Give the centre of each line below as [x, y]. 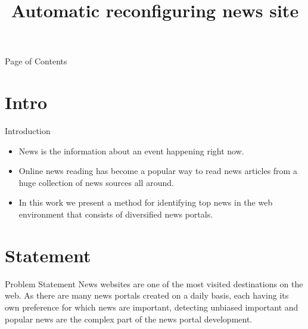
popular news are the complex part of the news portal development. [129, 319]
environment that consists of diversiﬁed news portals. [116, 214]
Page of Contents [36, 61]
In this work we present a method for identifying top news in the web [146, 202]
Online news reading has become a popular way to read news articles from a [158, 171]
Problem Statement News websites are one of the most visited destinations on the [154, 283]
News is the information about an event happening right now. [131, 150]
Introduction [28, 131]
